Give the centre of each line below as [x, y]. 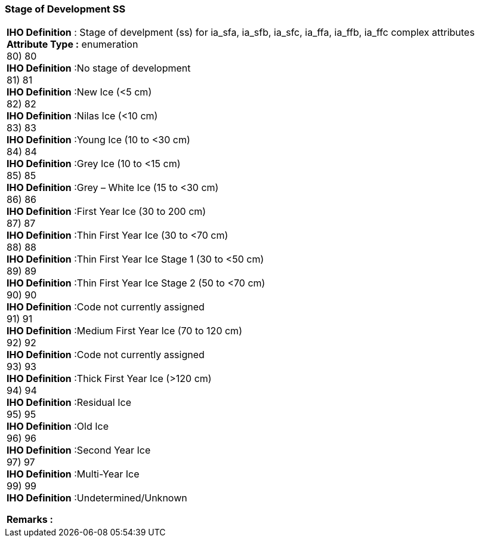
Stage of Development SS [65, 9]
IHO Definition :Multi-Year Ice [73, 474]
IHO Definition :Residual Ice [69, 403]
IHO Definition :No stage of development [99, 68]
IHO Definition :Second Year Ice [79, 450]
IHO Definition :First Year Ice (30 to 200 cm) [106, 212]
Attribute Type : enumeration [72, 44]
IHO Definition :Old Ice [58, 426]
